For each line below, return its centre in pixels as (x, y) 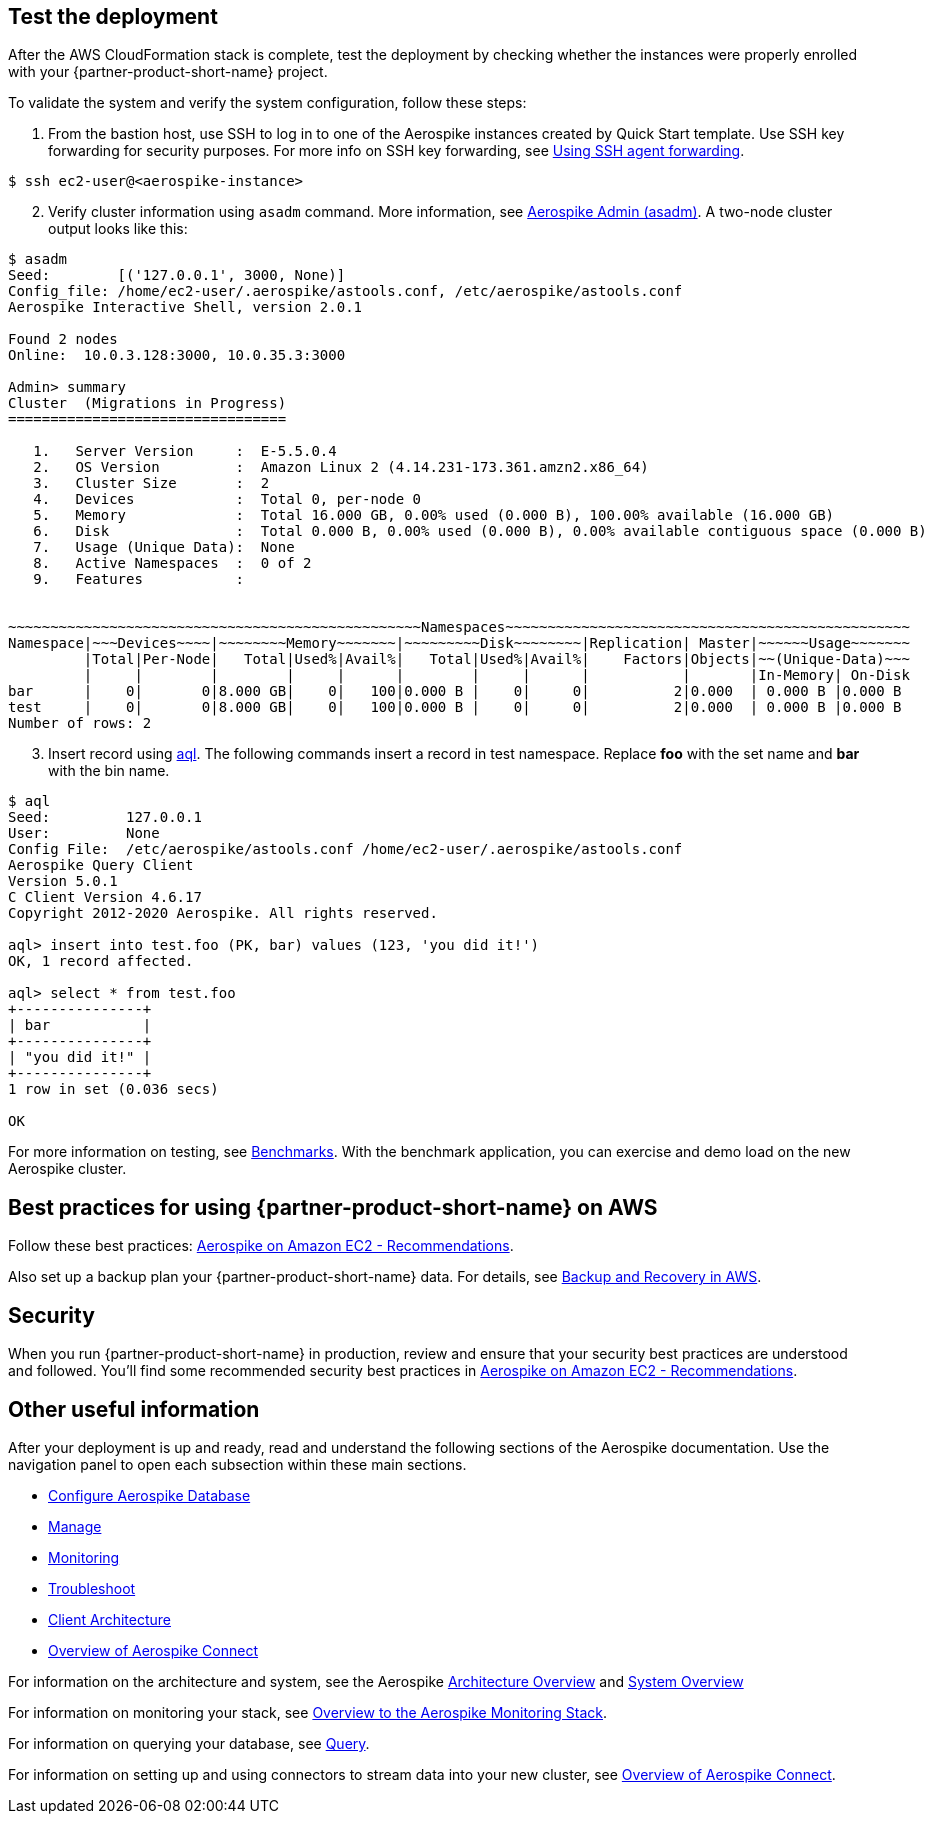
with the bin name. (109, 771)
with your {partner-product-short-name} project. (168, 72)
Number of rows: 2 (80, 723)
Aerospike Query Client (101, 865)
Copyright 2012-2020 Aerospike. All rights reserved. (223, 913)
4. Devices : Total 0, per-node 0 (227, 499)
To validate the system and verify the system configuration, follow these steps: (267, 103)
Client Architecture (109, 1619)
